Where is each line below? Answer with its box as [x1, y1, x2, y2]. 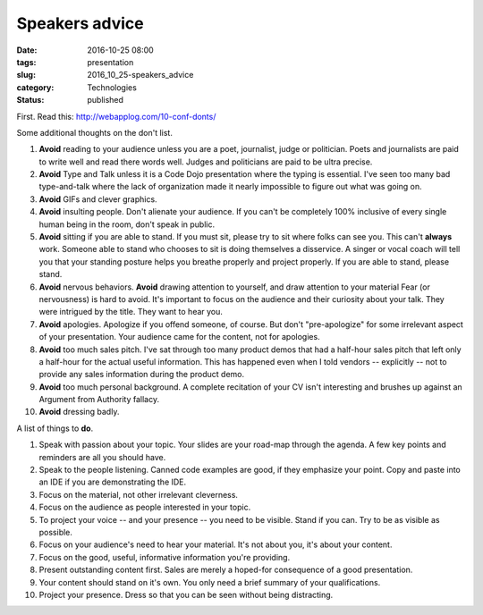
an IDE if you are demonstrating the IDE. [38, 476, 187, 487]
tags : [16, 56, 37, 67]
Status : [16, 95, 45, 105]
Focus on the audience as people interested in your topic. [38, 501, 251, 513]
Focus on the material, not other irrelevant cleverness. [38, 489, 239, 500]
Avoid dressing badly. [38, 407, 120, 417]
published [87, 95, 124, 105]
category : [16, 81, 55, 93]
